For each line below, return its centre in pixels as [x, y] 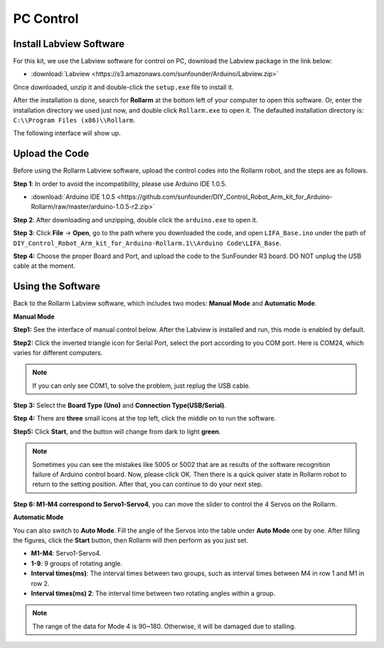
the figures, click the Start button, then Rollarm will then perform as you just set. [131, 540]
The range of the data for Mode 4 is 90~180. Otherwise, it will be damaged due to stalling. [164, 626]
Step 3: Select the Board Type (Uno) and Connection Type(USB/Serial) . [120, 406]
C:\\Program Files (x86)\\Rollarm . [74, 120]
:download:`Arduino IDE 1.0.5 [73, 197]
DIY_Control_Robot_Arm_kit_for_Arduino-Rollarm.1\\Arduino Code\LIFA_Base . [147, 243]
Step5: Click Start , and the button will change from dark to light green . [117, 431]
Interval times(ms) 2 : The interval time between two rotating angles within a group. [153, 593]
